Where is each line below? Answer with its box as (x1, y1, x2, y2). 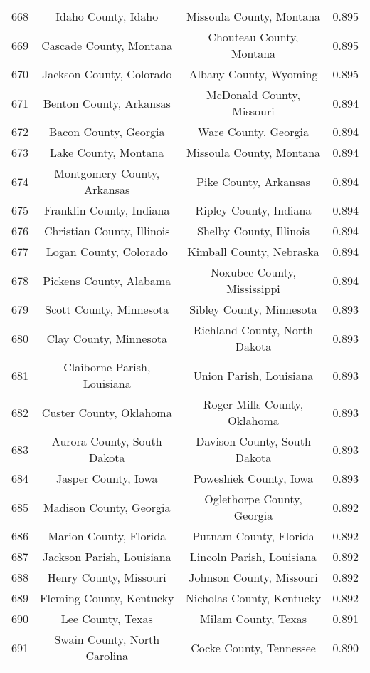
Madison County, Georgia (43, 498, 171, 515)
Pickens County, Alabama (43, 272, 171, 289)
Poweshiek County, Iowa (193, 470, 314, 486)
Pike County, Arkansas (196, 173, 310, 190)
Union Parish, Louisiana (193, 366, 314, 384)
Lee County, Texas (60, 610, 153, 627)
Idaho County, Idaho (55, 8, 159, 24)
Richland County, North (193, 322, 314, 338)
